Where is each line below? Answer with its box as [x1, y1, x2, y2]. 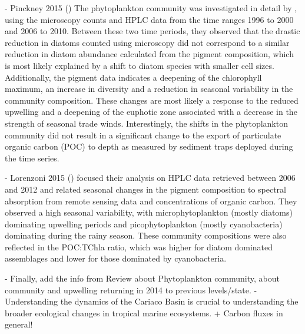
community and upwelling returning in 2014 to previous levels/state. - [5, 283, 257, 296]
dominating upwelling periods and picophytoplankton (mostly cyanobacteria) [5, 217, 283, 230]
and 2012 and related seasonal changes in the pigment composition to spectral [5, 183, 287, 195]
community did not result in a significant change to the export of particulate [5, 128, 281, 141]
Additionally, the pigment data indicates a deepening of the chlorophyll [5, 71, 262, 83]
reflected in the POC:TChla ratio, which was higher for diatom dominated [5, 240, 273, 253]
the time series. [5, 151, 59, 164]
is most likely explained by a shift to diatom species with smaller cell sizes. [5, 59, 274, 71]
